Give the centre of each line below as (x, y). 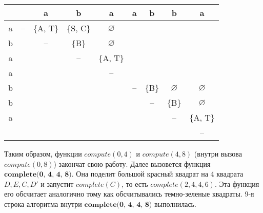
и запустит (57, 183)
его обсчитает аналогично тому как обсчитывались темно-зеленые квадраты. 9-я (129, 194)
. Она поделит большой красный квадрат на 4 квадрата (157, 174)
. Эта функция (237, 183)
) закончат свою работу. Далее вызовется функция (132, 163)
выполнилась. (175, 204)
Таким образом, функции (43, 153)
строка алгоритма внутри (43, 204)
